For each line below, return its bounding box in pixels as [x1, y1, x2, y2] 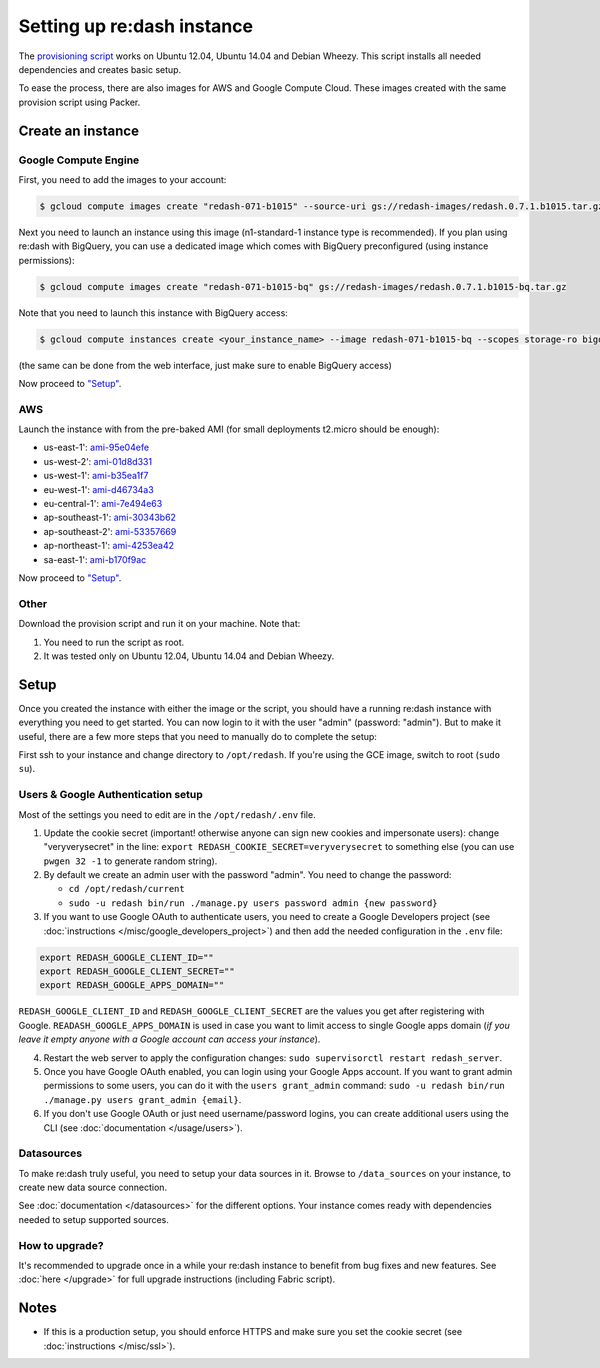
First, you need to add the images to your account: [18, 173, 227, 185]
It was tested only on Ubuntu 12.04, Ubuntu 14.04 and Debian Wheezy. [43, 650, 335, 662]
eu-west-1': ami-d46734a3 [43, 483, 154, 495]
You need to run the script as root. [43, 636, 185, 648]
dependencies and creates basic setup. [18, 63, 182, 75]
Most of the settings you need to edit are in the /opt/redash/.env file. [18, 808, 316, 820]
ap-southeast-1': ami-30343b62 [43, 511, 177, 524]
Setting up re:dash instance [18, 15, 254, 37]
